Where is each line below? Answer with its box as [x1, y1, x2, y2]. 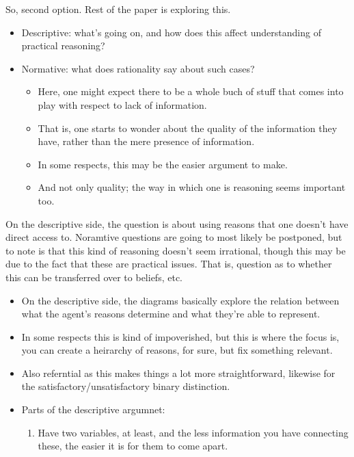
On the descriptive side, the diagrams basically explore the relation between [21, 293, 340, 307]
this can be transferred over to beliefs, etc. [5, 270, 182, 284]
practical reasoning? [21, 38, 105, 53]
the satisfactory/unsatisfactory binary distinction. [21, 379, 230, 393]
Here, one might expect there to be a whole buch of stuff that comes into [38, 84, 344, 99]
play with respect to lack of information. [38, 97, 207, 112]
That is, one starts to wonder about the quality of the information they [38, 120, 338, 135]
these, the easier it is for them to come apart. [38, 439, 228, 453]
